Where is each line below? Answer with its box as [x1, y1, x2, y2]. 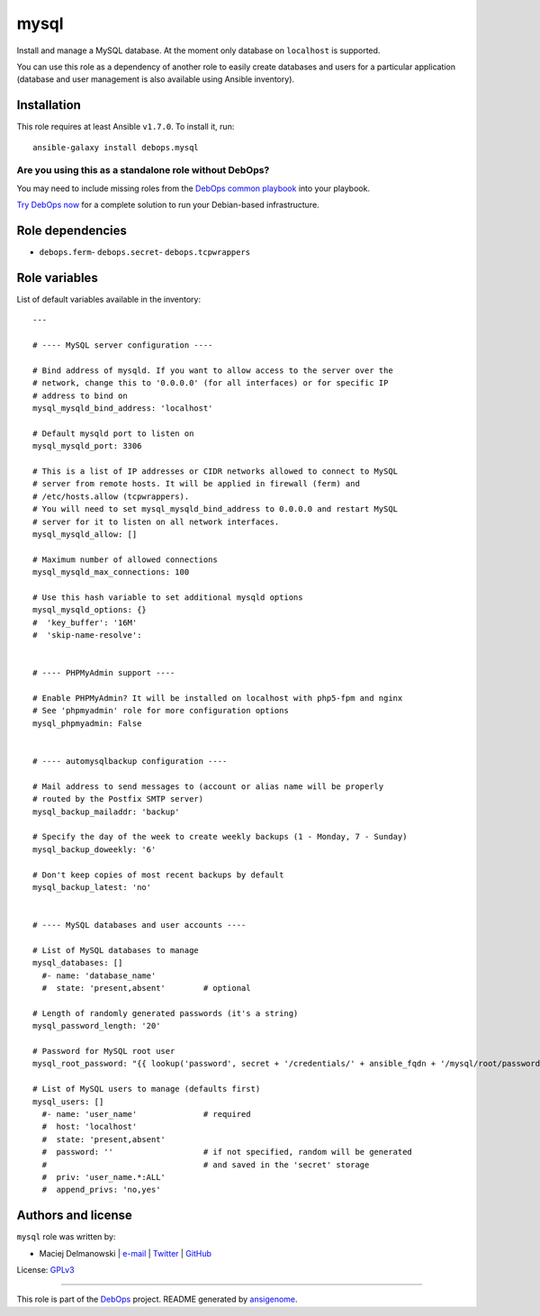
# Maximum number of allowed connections [32, 554, 218, 565]
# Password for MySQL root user [32, 1046, 175, 1057]
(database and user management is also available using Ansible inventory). [16, 74, 295, 85]
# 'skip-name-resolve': [32, 631, 142, 640]
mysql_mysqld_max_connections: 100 [32, 567, 190, 577]
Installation [16, 97, 81, 113]
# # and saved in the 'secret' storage [41, 1159, 370, 1170]
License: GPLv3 [16, 1265, 76, 1275]
